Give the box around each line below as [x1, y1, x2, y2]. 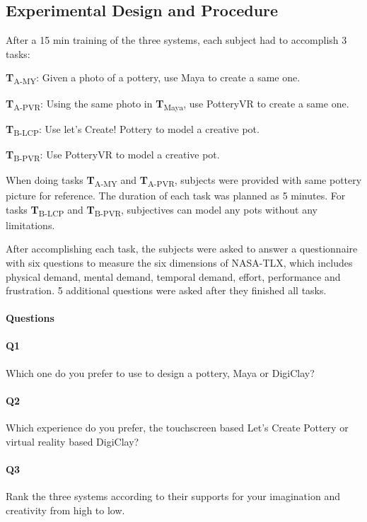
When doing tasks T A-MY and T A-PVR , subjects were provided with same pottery [6, 172, 362, 189]
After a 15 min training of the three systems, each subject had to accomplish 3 [6, 33, 347, 47]
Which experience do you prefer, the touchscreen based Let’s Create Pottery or [6, 420, 349, 435]
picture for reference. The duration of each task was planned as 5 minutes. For [6, 188, 346, 203]
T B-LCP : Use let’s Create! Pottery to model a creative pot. [6, 121, 260, 138]
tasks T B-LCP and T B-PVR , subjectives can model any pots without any [6, 202, 318, 219]
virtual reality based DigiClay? [6, 434, 139, 448]
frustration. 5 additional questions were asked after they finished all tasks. [6, 283, 327, 298]
